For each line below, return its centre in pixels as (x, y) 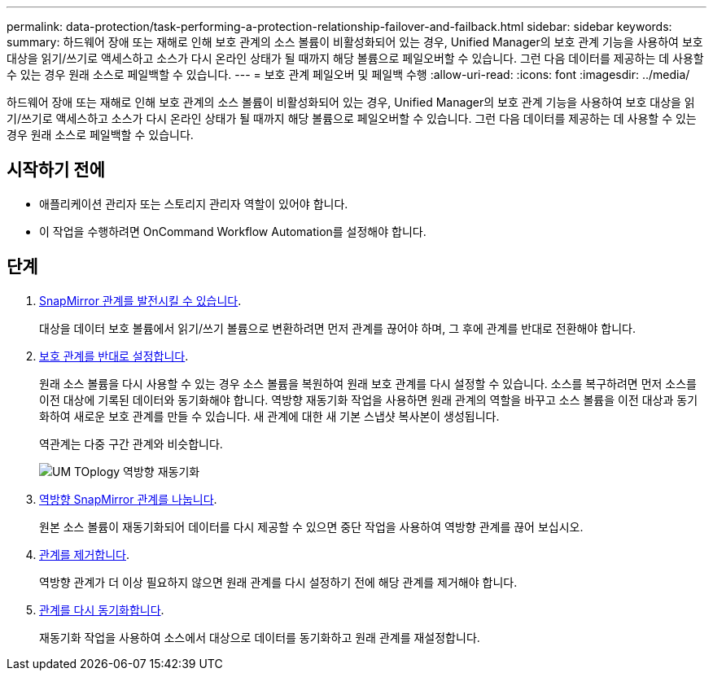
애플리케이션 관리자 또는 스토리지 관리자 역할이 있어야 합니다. (194, 203)
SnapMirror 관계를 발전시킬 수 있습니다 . (140, 300)
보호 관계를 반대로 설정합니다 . (114, 356)
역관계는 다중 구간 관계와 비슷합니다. (131, 443)
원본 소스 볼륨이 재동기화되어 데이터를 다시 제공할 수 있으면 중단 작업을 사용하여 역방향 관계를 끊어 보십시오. (311, 526)
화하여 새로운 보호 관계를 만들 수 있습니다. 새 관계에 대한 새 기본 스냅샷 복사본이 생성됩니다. (269, 416)
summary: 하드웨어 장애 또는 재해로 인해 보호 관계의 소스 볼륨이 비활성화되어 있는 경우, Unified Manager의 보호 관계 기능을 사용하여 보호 (355, 42)
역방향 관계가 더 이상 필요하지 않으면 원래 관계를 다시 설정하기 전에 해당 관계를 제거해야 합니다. (278, 582)
